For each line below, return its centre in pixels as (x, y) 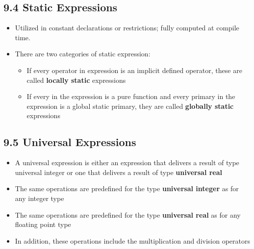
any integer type (39, 198)
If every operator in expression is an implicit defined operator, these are (134, 70)
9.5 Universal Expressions (70, 142)
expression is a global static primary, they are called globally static (130, 106)
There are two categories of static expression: (83, 54)
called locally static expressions (76, 80)
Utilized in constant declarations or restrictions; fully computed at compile (127, 28)
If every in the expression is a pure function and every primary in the (131, 96)
